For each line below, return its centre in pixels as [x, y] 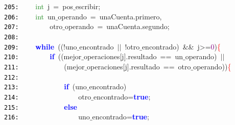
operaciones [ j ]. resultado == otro [139, 66]
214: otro [48, 96]
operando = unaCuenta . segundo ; [117, 26]
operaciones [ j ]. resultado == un [133, 56]
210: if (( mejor [43, 56]
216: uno [47, 117]
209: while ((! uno [41, 46]
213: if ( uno [45, 86]
